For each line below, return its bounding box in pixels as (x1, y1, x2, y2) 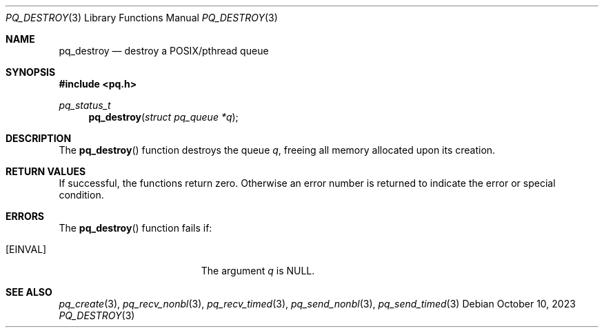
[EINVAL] (6, 243, 47, 255)
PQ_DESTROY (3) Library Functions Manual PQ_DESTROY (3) (6, 12, 278, 23)
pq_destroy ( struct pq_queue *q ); (88, 111, 239, 123)
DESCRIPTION (6, 132, 72, 144)
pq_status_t (59, 99, 111, 111)
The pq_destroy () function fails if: (59, 222, 212, 234)
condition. (59, 189, 104, 201)
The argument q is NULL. (201, 265, 315, 276)
